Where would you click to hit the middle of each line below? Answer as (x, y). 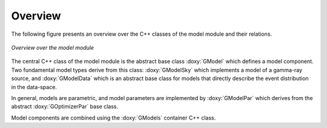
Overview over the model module (52, 47)
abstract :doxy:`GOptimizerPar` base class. (64, 107)
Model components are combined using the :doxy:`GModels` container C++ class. (114, 118)
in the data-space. (34, 87)
